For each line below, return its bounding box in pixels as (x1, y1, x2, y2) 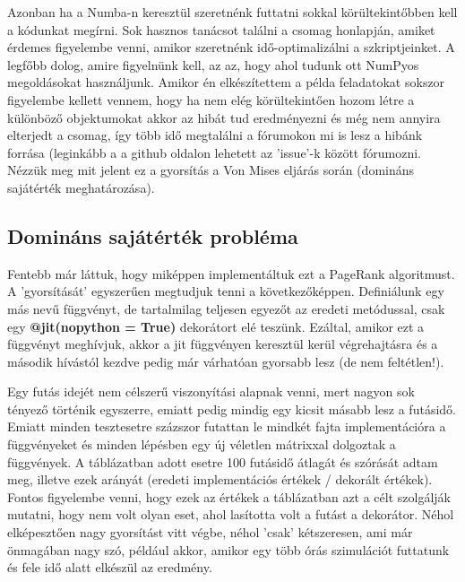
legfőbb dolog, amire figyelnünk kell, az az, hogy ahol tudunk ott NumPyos (7, 55, 419, 74)
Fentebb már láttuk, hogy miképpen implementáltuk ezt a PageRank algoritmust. (7, 264, 455, 282)
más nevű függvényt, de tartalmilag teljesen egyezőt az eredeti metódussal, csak (7, 299, 445, 317)
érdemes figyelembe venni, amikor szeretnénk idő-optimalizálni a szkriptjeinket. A (7, 38, 455, 56)
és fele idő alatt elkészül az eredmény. (7, 558, 212, 577)
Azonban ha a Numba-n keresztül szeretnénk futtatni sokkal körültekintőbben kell (7, 3, 458, 21)
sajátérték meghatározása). (7, 178, 155, 196)
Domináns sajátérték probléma (7, 222, 298, 249)
